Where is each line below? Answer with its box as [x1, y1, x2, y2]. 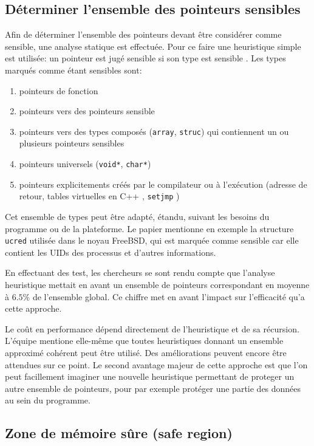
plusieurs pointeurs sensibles [19, 137, 125, 149]
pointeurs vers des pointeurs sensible [19, 105, 155, 117]
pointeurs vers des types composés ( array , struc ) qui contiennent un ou [19, 125, 289, 137]
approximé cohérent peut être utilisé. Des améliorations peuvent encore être [5, 346, 287, 359]
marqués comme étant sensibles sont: [5, 63, 142, 76]
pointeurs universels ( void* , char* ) [19, 157, 151, 170]
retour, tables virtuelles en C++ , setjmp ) [19, 190, 180, 202]
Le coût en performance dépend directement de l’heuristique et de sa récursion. [5, 322, 299, 335]
